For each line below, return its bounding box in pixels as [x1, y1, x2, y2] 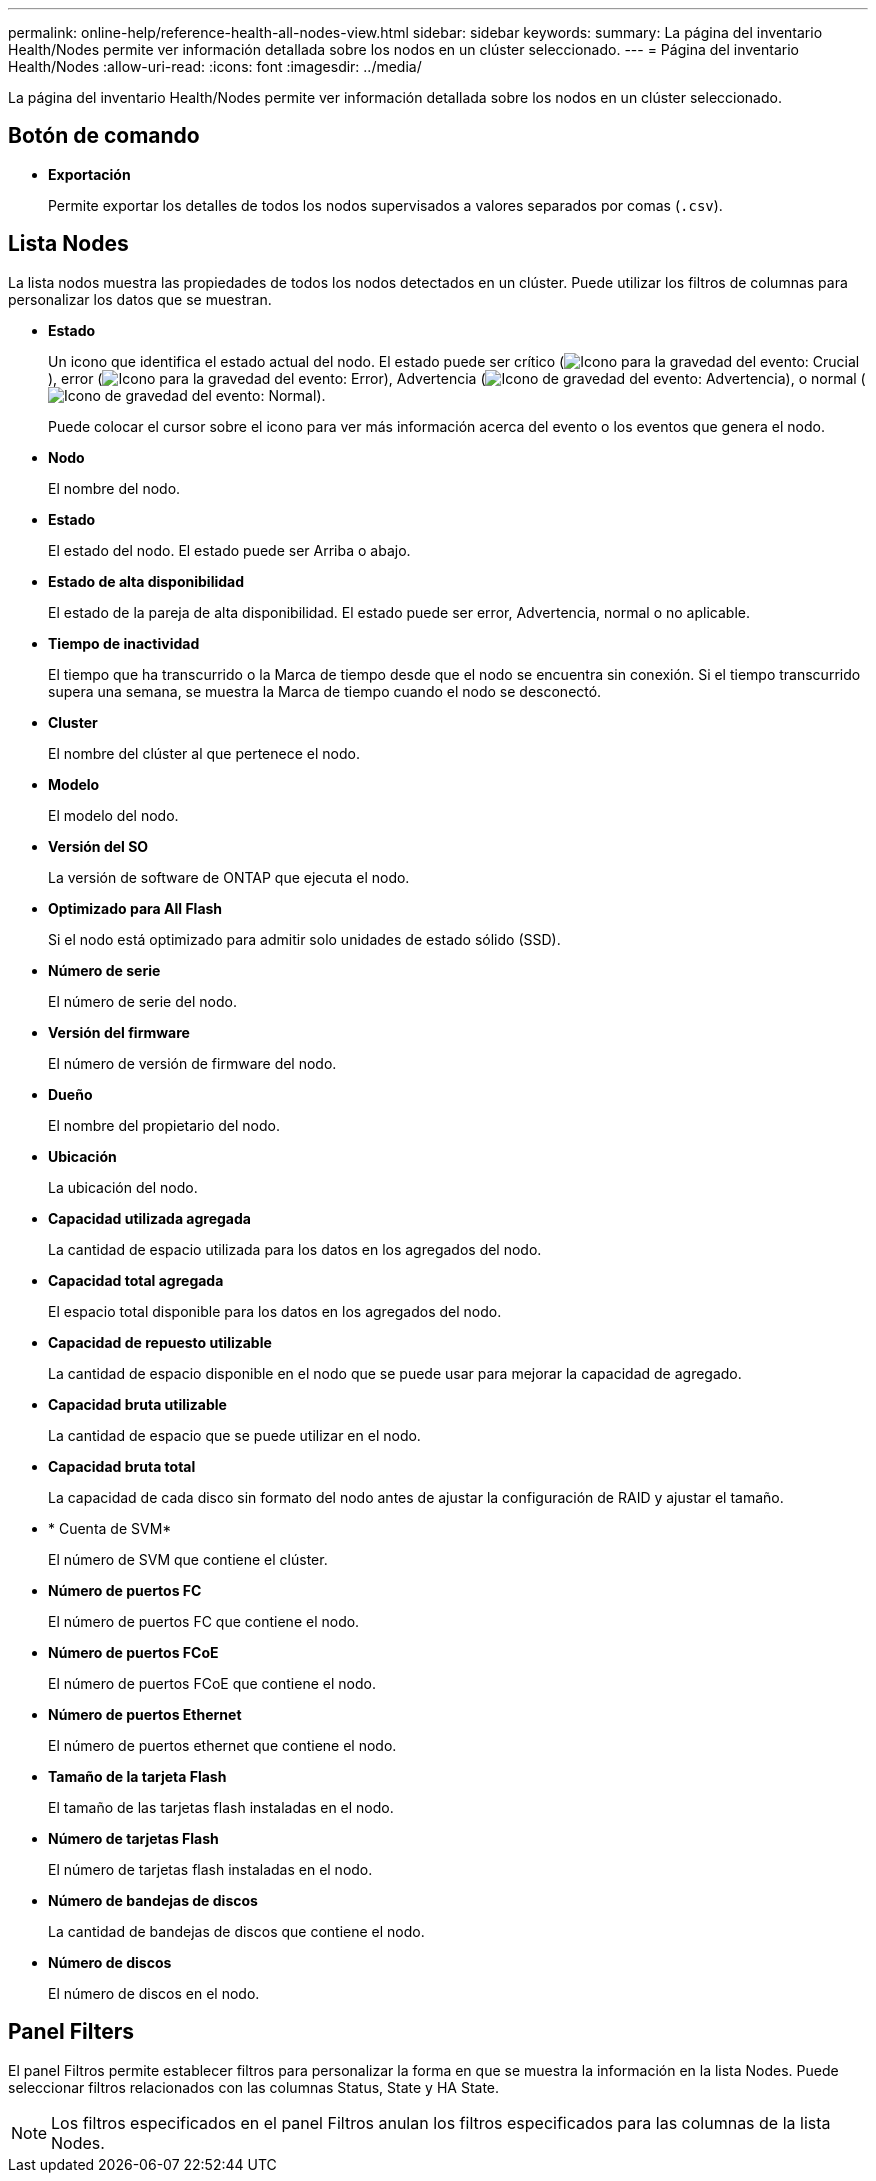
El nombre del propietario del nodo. [48, 1116, 280, 1134]
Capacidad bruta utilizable [48, 1395, 227, 1413]
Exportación [48, 165, 131, 183]
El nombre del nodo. [48, 479, 181, 497]
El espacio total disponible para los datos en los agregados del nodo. [48, 1302, 502, 1320]
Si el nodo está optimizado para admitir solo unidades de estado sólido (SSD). [48, 930, 561, 948]
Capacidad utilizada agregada [48, 1209, 251, 1227]
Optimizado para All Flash [48, 899, 223, 917]
